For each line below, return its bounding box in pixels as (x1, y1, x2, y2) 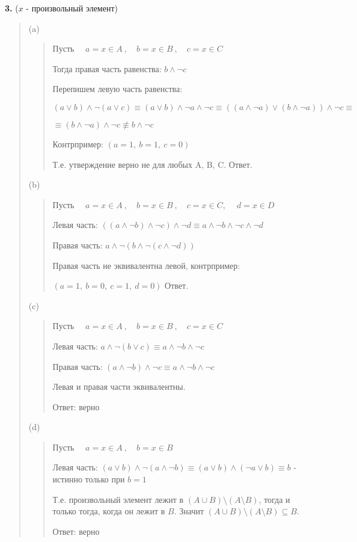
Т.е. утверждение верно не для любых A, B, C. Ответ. (52, 158, 252, 170)
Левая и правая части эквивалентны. (52, 380, 186, 393)
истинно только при (52, 473, 125, 485)
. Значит (174, 505, 204, 517)
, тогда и (258, 493, 290, 505)
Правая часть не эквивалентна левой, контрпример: (52, 259, 240, 271)
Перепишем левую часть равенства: (52, 82, 183, 95)
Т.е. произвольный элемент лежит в (52, 493, 184, 505)
